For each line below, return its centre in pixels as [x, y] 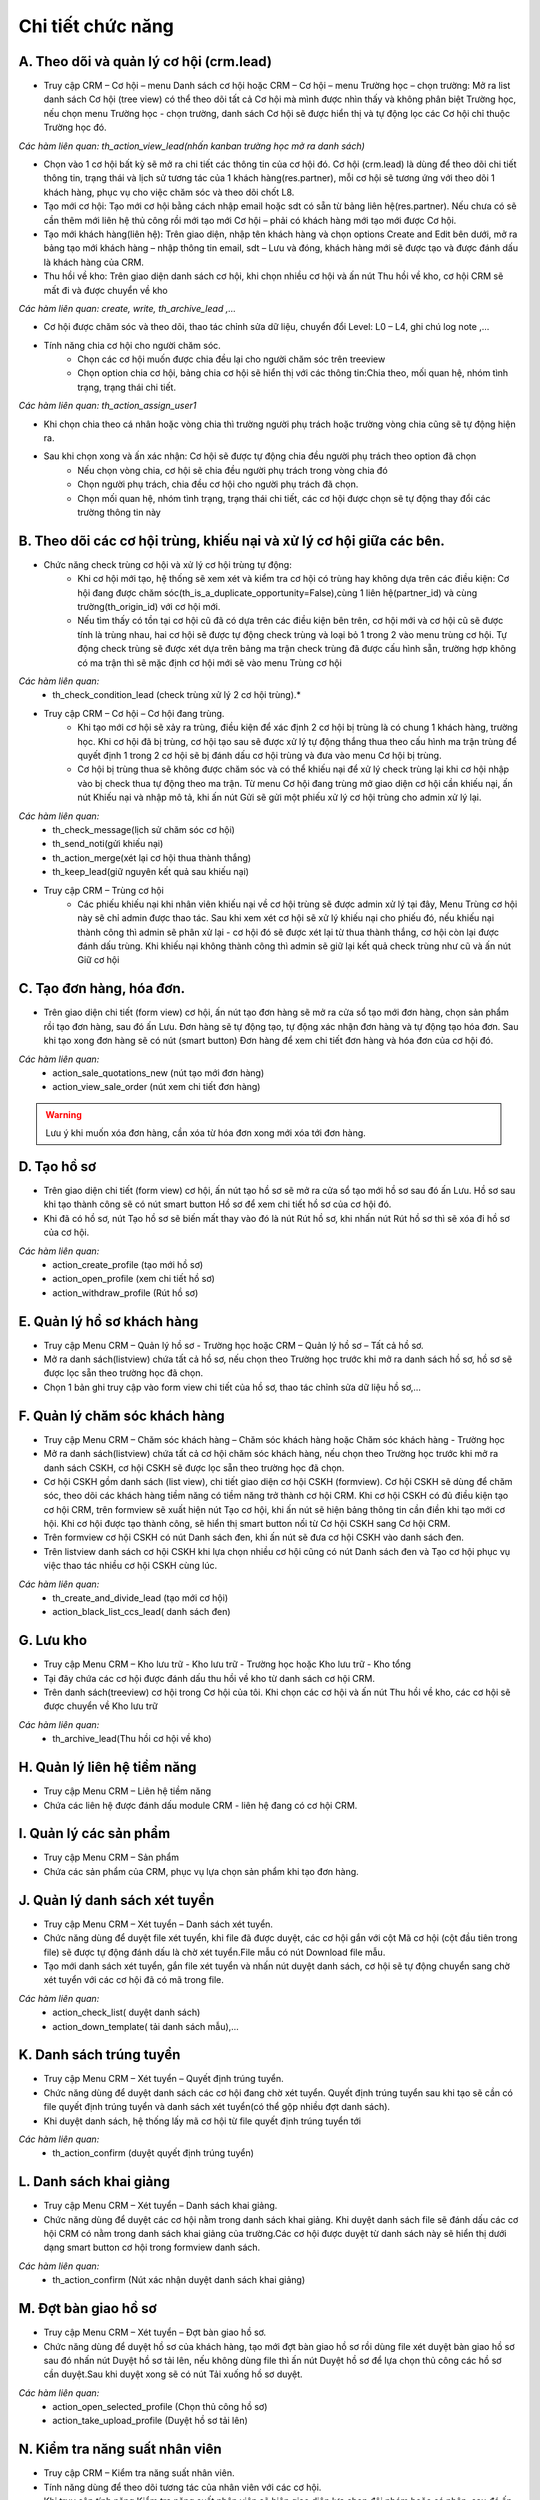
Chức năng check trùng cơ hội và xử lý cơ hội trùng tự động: [167, 564]
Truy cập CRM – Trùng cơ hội [103, 890]
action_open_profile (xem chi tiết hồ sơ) [133, 1279]
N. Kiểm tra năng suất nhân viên [120, 2449]
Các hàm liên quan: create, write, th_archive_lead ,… [127, 308]
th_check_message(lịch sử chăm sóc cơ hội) [143, 829]
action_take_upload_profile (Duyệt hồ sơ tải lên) [150, 2421]
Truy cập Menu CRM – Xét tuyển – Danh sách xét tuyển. [158, 1924]
